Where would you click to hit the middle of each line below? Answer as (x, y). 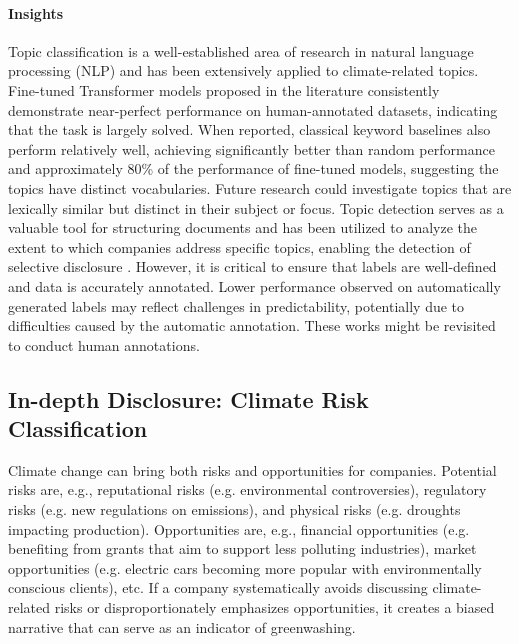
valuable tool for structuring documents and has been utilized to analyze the (242, 227)
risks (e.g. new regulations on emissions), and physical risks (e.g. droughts (234, 509)
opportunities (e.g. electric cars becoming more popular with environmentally (245, 567)
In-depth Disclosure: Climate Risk (188, 398)
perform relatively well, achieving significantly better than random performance (251, 148)
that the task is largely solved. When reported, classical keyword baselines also (249, 129)
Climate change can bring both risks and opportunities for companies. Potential (252, 469)
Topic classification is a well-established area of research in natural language (241, 50)
